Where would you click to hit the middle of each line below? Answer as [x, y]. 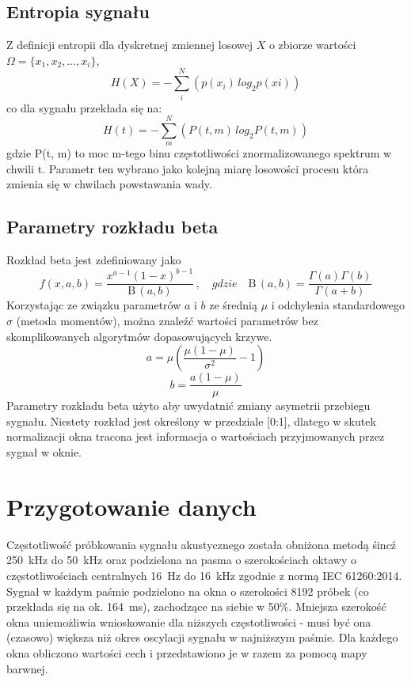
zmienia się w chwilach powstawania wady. [109, 184]
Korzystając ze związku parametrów [94, 305]
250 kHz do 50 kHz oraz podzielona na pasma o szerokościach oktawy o [182, 560]
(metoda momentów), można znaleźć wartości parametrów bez [167, 321]
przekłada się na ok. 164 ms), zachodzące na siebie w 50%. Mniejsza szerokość [196, 606]
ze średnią [234, 305]
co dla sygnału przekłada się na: [84, 107]
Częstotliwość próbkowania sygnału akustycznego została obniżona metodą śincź [202, 544]
